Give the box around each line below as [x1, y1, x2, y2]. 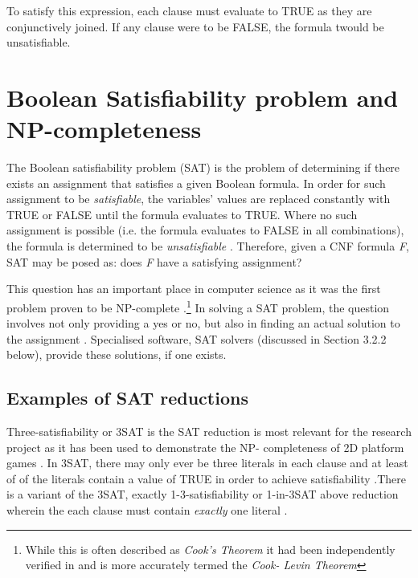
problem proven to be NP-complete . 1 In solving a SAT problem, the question [6, 296, 390, 315]
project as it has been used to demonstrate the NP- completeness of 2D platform [6, 438, 404, 455]
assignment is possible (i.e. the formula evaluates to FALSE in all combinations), [6, 222, 404, 238]
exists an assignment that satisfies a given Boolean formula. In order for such [6, 174, 386, 191]
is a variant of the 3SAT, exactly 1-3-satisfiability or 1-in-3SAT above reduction [6, 486, 399, 503]
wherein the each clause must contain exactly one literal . [6, 502, 288, 519]
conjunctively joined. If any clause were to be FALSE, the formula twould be [6, 18, 384, 35]
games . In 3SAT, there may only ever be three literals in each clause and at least [6, 454, 408, 471]
